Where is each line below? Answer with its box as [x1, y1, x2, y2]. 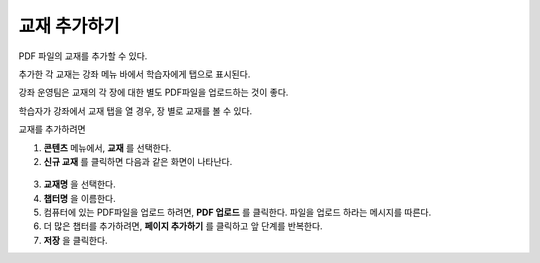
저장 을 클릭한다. [43, 234, 109, 246]
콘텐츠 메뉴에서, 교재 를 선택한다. [43, 141, 172, 154]
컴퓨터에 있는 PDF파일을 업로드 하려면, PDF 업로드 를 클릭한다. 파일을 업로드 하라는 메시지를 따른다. [43, 206, 432, 219]
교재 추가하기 [18, 15, 120, 37]
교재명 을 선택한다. [43, 178, 116, 190]
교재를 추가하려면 [18, 123, 86, 135]
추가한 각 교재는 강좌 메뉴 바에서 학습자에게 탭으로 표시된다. [18, 68, 251, 80]
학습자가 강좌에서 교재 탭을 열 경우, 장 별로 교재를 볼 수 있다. [18, 105, 253, 117]
